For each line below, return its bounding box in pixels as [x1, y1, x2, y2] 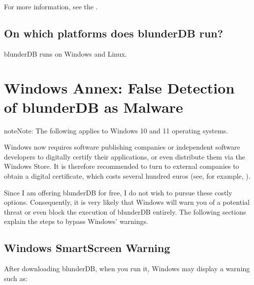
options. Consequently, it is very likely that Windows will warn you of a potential [4, 197, 250, 207]
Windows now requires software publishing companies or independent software [4, 142, 240, 152]
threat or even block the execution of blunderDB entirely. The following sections [4, 206, 246, 217]
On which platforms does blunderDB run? [4, 25, 223, 40]
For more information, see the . [4, 1, 98, 11]
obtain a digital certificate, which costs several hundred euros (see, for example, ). [4, 171, 251, 181]
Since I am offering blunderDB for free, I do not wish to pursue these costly [4, 187, 232, 197]
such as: [4, 273, 28, 283]
